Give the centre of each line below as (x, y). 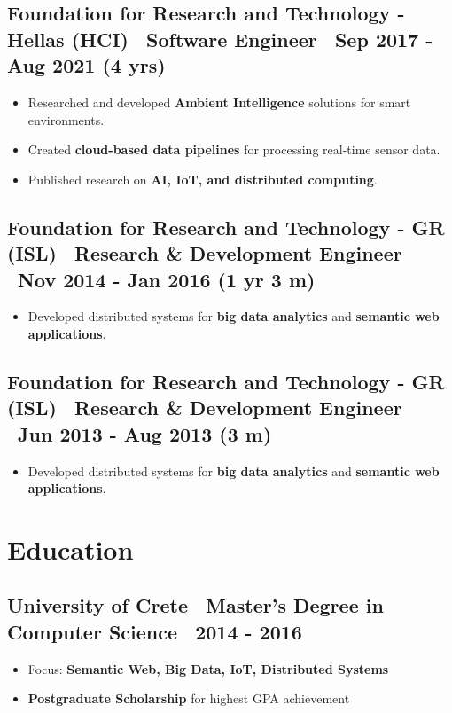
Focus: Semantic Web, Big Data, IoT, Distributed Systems (208, 668)
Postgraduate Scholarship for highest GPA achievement (189, 698)
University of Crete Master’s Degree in (195, 605)
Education (70, 548)
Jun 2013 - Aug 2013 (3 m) (145, 433)
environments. (66, 119)
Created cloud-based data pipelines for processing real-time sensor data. (234, 149)
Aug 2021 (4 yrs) (86, 65)
